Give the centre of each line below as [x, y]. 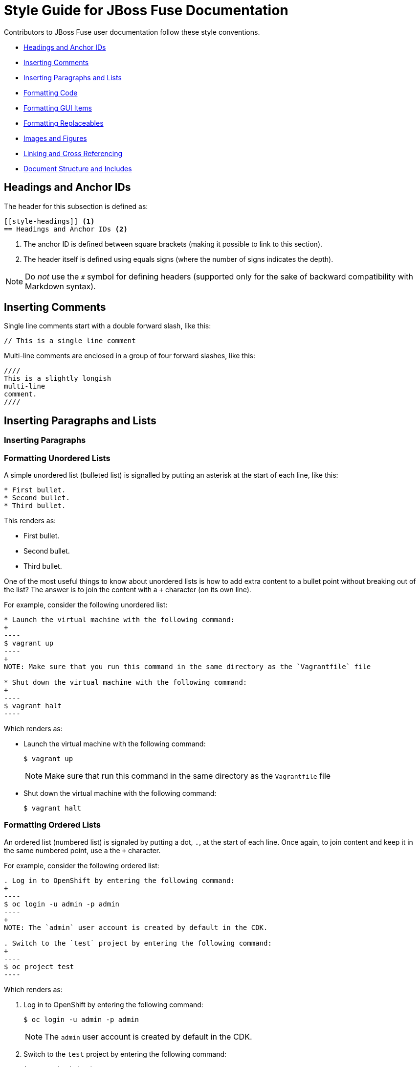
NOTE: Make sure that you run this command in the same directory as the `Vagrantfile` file [188, 667]
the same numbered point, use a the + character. [82, 850]
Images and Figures [55, 138]
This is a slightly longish [58, 379]
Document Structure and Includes [78, 168]
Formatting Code [51, 93]
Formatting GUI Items [58, 108]
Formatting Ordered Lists [53, 825]
